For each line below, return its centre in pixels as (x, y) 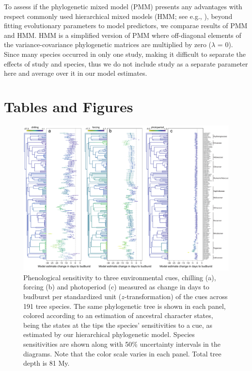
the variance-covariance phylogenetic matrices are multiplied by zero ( (108, 44)
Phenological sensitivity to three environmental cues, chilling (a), (120, 277)
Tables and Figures (69, 106)
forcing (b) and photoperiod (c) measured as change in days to (116, 287)
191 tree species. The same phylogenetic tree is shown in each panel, (125, 306)
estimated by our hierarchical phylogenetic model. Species (109, 334)
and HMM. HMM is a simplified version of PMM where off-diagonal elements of (123, 35)
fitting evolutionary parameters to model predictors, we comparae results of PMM (126, 25)
